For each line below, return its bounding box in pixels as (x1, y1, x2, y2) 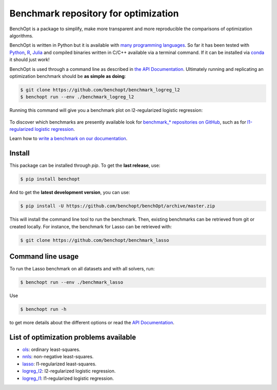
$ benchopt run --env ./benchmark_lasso (20, 280, 123, 285)
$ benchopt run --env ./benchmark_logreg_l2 (20, 94, 134, 100)
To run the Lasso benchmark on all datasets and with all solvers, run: (9, 266, 155, 272)
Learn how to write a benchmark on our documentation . (9, 135, 128, 142)
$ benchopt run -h (20, 306, 67, 313)
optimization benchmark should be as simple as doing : (9, 73, 126, 79)
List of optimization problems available (9, 333, 136, 341)
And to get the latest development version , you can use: (9, 189, 130, 196)
